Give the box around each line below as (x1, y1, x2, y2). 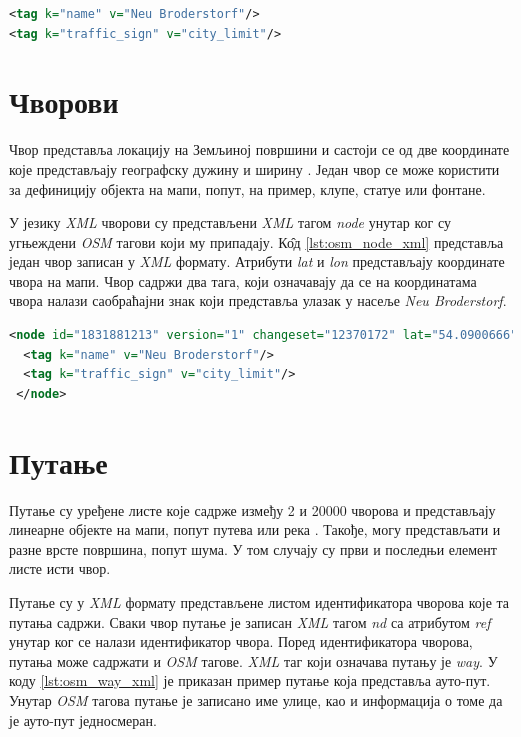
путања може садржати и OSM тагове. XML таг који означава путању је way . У (9, 650, 498, 671)
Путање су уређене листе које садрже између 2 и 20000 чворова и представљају (9, 499, 496, 520)
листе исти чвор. (9, 558, 111, 579)
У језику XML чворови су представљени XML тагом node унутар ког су (9, 212, 451, 233)
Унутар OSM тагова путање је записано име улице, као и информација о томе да (9, 689, 503, 710)
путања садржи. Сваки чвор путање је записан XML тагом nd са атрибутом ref (9, 611, 491, 632)
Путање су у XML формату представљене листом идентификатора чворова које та (9, 591, 510, 612)
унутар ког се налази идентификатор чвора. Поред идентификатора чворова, (9, 631, 473, 652)
